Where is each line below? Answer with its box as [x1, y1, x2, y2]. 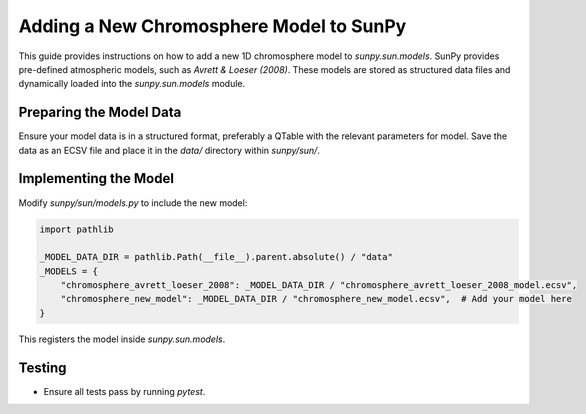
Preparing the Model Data [18, 104, 182, 121]
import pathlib [39, 223, 114, 235]
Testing [18, 359, 67, 376]
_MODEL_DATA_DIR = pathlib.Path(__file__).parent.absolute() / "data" [39, 251, 394, 263]
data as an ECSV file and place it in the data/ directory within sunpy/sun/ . [18, 144, 320, 156]
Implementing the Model [18, 170, 175, 187]
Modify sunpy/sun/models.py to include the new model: [18, 196, 248, 209]
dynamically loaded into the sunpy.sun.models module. [18, 78, 246, 90]
